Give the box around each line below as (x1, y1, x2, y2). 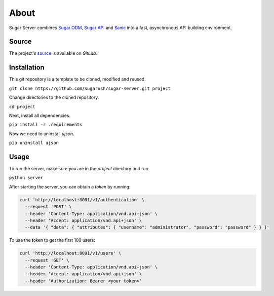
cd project (9, 104, 36, 110)
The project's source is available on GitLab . (9, 50, 98, 56)
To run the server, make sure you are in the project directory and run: (9, 166, 150, 171)
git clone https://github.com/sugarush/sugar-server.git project (9, 85, 171, 91)
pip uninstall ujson (9, 140, 59, 146)
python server (9, 175, 43, 181)
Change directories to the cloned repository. (9, 94, 99, 101)
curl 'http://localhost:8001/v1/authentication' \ (19, 197, 145, 202)
